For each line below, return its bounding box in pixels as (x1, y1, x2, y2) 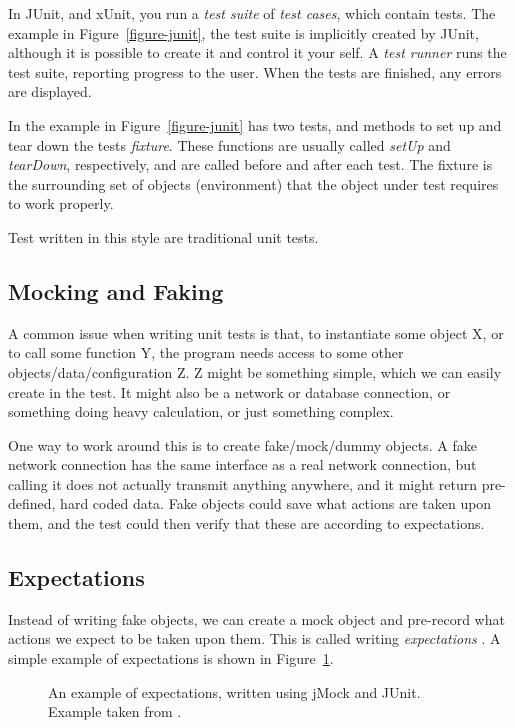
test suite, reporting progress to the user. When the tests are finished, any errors (8, 61, 502, 82)
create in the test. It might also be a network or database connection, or (8, 381, 451, 402)
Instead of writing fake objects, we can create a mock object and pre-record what (8, 608, 505, 629)
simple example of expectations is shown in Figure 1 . (8, 648, 334, 669)
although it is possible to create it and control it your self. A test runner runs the (8, 42, 507, 63)
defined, (8, 493, 56, 514)
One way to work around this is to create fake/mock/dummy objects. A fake (8, 434, 477, 455)
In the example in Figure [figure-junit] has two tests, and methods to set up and (8, 114, 502, 135)
